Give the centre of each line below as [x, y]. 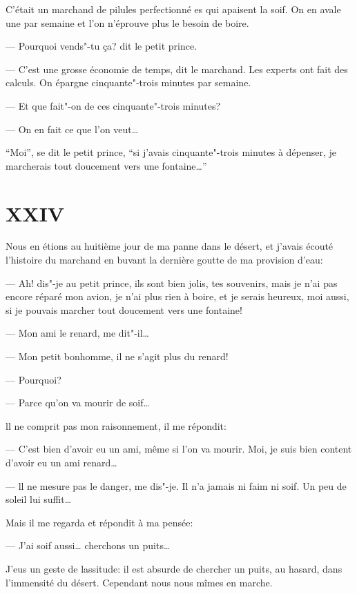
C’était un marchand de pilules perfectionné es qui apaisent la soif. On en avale [173, 9]
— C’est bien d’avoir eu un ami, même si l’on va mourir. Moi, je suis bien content [179, 449]
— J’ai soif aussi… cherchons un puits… [88, 545]
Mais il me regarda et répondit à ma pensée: [99, 522]
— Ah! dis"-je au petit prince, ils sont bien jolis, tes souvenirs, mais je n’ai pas [172, 283]
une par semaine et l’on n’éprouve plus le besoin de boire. [127, 22]
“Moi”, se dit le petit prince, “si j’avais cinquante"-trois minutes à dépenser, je [171, 152]
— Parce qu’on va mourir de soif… [78, 403]
